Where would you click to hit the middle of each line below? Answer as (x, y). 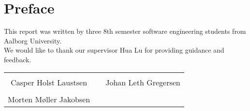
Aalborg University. (33, 40)
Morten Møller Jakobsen (49, 99)
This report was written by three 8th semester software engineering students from (125, 31)
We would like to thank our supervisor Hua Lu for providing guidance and (114, 50)
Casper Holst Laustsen (49, 82)
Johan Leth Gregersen (143, 82)
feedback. (18, 59)
